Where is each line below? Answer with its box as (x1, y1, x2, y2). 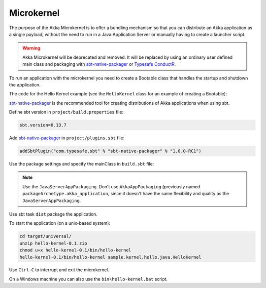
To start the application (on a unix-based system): (9, 220, 110, 226)
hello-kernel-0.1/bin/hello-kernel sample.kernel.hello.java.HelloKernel (19, 254, 201, 260)
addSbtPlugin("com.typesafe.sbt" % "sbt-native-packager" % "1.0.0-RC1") (19, 148, 201, 154)
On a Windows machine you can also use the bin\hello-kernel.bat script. (9, 276, 167, 282)
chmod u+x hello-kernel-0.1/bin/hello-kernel (19, 247, 132, 253)
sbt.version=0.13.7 (19, 123, 66, 128)
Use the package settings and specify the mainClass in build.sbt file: (9, 161, 154, 166)
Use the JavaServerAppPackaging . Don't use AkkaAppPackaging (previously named (22, 183, 200, 190)
